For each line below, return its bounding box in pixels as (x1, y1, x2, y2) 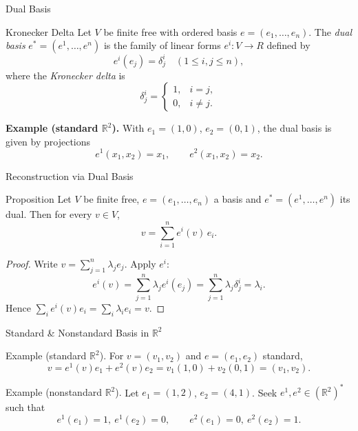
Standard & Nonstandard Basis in (6, 325, 149, 339)
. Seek (252, 385, 277, 399)
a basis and (213, 192, 262, 206)
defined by (266, 38, 310, 52)
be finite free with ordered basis (103, 24, 238, 39)
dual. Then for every (6, 207, 92, 221)
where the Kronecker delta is (6, 68, 125, 82)
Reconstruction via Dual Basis (6, 168, 134, 183)
